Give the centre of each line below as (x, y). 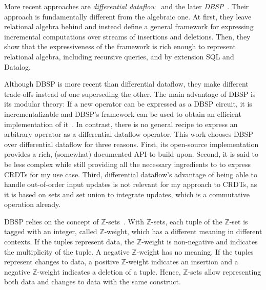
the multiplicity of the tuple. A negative (67, 251)
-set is (239, 221)
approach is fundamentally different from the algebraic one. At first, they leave (128, 16)
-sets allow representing (224, 271)
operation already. (33, 204)
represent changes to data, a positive (62, 262)
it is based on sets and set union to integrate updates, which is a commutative (127, 194)
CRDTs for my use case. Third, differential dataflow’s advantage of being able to (131, 174)
